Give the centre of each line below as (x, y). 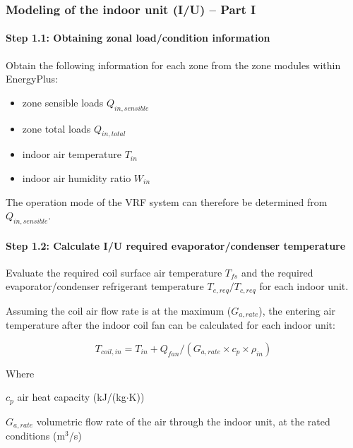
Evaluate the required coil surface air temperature (114, 272)
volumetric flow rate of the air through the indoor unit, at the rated (183, 421)
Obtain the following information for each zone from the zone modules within (173, 65)
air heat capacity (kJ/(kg (72, 397)
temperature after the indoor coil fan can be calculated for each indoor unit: (170, 325)
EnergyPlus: (32, 79)
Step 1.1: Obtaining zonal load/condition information (138, 38)
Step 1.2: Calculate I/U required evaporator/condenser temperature (176, 245)
